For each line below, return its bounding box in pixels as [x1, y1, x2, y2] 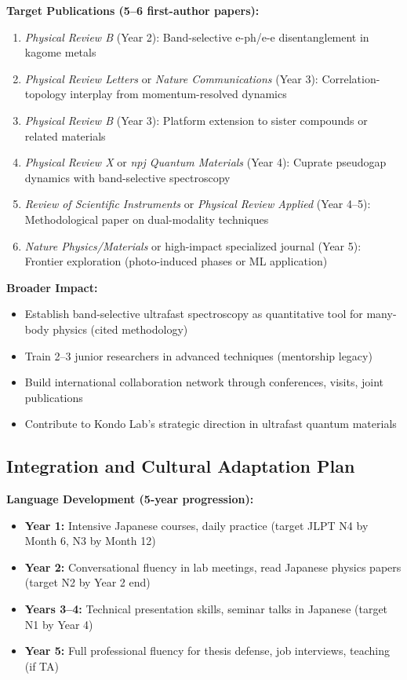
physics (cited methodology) [53, 320, 188, 337]
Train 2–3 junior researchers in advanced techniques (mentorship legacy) [24, 347, 372, 364]
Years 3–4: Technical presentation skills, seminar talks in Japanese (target [24, 601, 388, 617]
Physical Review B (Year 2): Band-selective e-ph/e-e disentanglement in [24, 28, 369, 45]
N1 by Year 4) [24, 616, 93, 632]
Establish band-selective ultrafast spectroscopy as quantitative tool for [24, 305, 363, 322]
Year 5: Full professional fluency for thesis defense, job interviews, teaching [24, 642, 390, 659]
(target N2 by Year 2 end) [24, 574, 151, 590]
